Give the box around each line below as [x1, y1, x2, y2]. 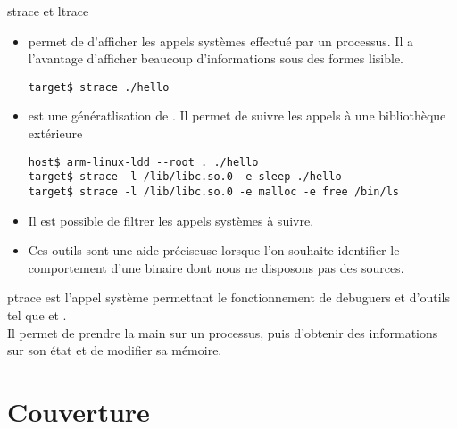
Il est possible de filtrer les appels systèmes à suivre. [28, 210, 314, 229]
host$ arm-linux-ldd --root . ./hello [28, 155, 259, 169]
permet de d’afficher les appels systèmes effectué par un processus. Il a [28, 31, 413, 50]
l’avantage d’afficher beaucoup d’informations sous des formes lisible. [28, 49, 403, 68]
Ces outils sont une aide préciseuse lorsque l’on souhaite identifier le [28, 241, 400, 260]
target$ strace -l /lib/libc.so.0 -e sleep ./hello [28, 170, 342, 184]
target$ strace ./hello [28, 80, 170, 94]
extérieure [28, 124, 83, 143]
